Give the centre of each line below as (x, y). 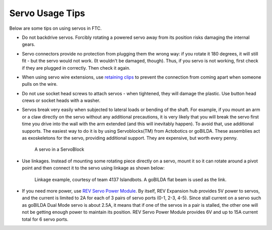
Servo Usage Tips (47, 13)
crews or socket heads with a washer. (61, 100)
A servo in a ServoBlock (59, 149)
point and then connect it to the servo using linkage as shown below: (93, 168)
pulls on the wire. (40, 84)
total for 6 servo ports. (45, 219)
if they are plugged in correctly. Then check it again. (76, 68)
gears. (28, 44)
